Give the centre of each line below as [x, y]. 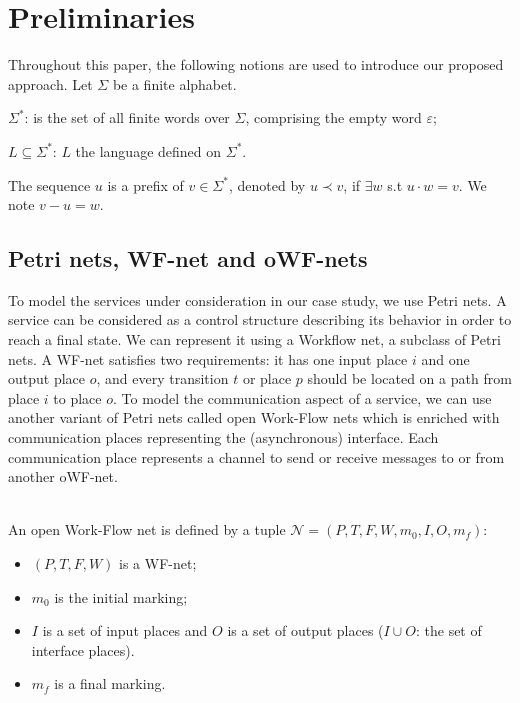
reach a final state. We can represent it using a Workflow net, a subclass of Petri [254, 339]
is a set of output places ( [305, 630]
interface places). [83, 649]
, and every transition [162, 378]
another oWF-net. [63, 476]
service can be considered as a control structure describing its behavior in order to [260, 319]
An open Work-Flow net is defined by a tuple [147, 529]
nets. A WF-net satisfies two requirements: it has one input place [208, 358]
